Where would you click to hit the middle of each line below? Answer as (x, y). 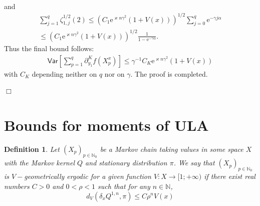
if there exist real (230, 176)
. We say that (194, 163)
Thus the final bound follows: (49, 48)
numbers (17, 186)
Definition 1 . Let (32, 149)
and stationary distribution (126, 163)
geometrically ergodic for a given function (88, 176)
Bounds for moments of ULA (106, 125)
